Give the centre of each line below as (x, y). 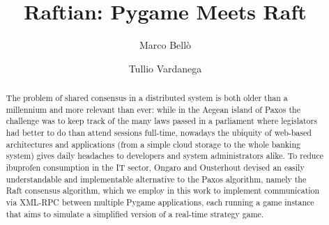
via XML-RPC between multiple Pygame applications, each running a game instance (160, 202)
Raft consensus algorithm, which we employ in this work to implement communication (163, 191)
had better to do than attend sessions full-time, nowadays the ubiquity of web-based (159, 133)
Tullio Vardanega (165, 68)
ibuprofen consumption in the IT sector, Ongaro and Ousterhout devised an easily (155, 168)
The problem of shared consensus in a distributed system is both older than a (147, 98)
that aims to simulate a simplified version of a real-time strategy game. (135, 214)
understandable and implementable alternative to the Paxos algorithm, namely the (156, 179)
